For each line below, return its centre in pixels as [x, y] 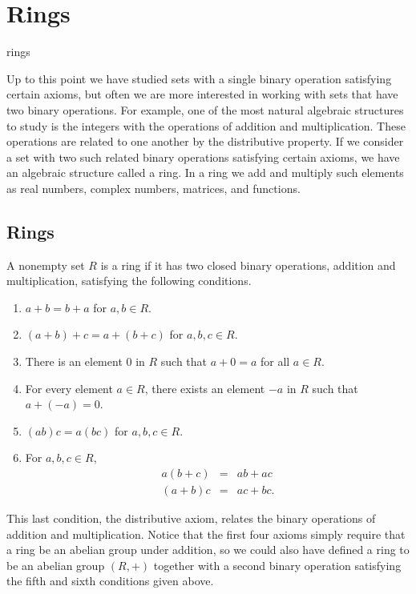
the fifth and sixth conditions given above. [110, 581]
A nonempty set [46, 265]
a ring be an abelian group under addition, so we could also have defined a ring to [208, 550]
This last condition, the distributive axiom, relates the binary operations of [191, 518]
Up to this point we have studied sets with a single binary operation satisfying [199, 78]
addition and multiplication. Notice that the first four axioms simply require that [206, 534]
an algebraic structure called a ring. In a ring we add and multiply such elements [205, 173]
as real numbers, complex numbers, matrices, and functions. [153, 188]
